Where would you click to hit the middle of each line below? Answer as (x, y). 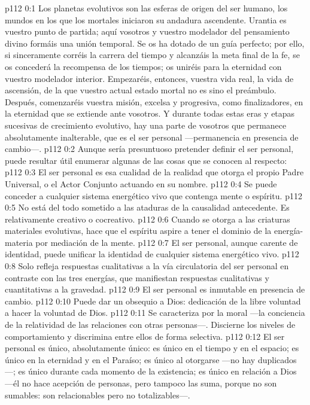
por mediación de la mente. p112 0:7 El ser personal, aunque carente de (167, 242)
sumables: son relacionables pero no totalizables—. (98, 395)
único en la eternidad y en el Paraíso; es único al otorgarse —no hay (130, 359)
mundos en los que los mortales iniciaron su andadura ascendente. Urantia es (146, 19)
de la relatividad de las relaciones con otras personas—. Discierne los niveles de (150, 325)
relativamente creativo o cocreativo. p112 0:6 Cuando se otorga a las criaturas (148, 219)
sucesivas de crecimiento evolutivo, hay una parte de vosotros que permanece (146, 125)
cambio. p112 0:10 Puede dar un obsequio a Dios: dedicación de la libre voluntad (153, 301)
